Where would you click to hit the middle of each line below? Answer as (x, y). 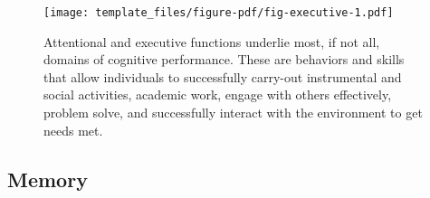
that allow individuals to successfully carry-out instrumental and (223, 76)
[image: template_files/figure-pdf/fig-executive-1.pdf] (219, 13)
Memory (48, 179)
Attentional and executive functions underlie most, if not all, (212, 41)
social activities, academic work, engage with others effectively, (218, 94)
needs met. (73, 130)
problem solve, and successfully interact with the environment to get (233, 113)
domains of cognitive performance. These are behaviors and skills (224, 59)
